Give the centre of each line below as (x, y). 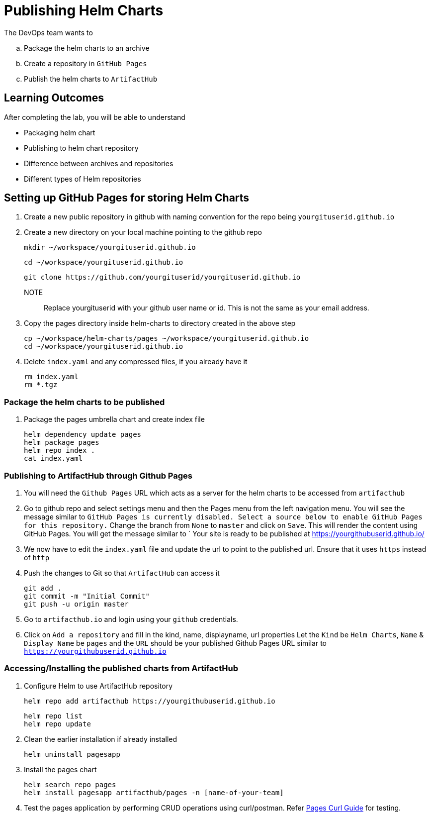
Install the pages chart (60, 769)
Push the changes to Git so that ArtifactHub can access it (122, 573)
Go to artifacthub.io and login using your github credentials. (131, 619)
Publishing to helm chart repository (81, 148)
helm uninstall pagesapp (72, 754)
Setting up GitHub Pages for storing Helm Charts (127, 198)
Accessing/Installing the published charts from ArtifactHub (121, 668)
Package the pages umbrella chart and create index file (114, 419)
